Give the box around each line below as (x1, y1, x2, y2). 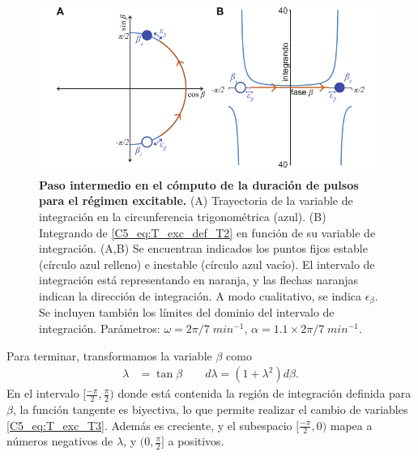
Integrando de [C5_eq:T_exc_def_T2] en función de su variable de (39, 224, 376, 241)
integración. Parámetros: (39, 319, 160, 336)
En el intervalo (6, 385, 79, 402)
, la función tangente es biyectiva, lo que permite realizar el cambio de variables (12, 401, 408, 417)
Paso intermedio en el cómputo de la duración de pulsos (39, 176, 359, 193)
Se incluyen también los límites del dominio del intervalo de (39, 304, 335, 321)
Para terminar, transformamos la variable (6, 347, 212, 364)
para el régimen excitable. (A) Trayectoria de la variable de (39, 192, 353, 209)
